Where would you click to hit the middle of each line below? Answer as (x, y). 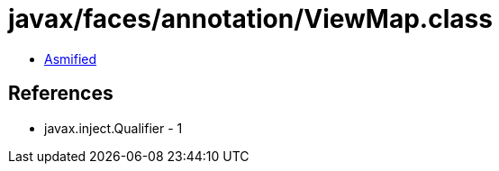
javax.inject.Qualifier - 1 (113, 128)
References (61, 94)
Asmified (71, 58)
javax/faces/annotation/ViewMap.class (250, 19)
